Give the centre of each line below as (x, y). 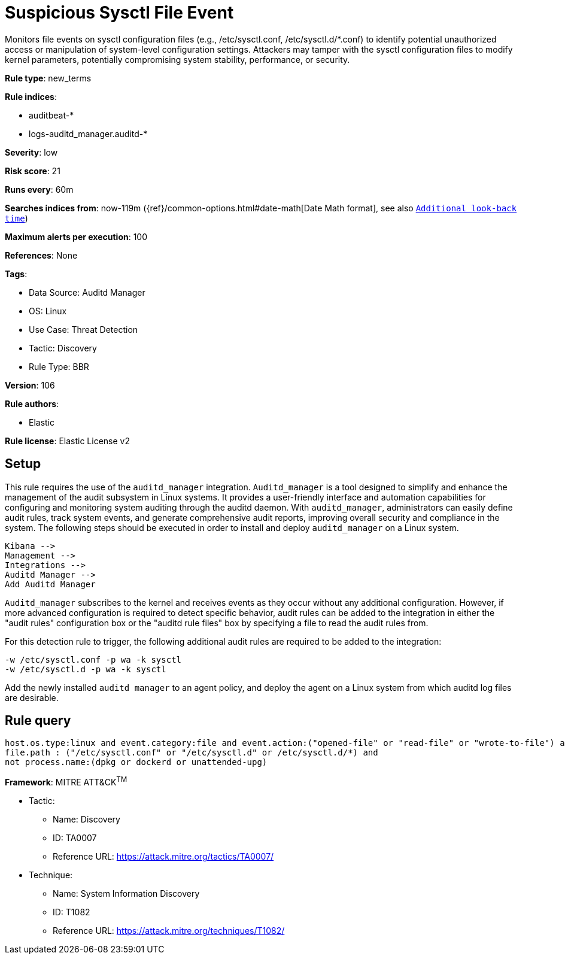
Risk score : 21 (33, 171)
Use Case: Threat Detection (83, 329)
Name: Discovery (86, 820)
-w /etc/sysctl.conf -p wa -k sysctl (93, 659)
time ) (16, 218)
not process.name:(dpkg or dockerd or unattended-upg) (136, 762)
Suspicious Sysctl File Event (119, 13)
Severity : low (31, 152)
